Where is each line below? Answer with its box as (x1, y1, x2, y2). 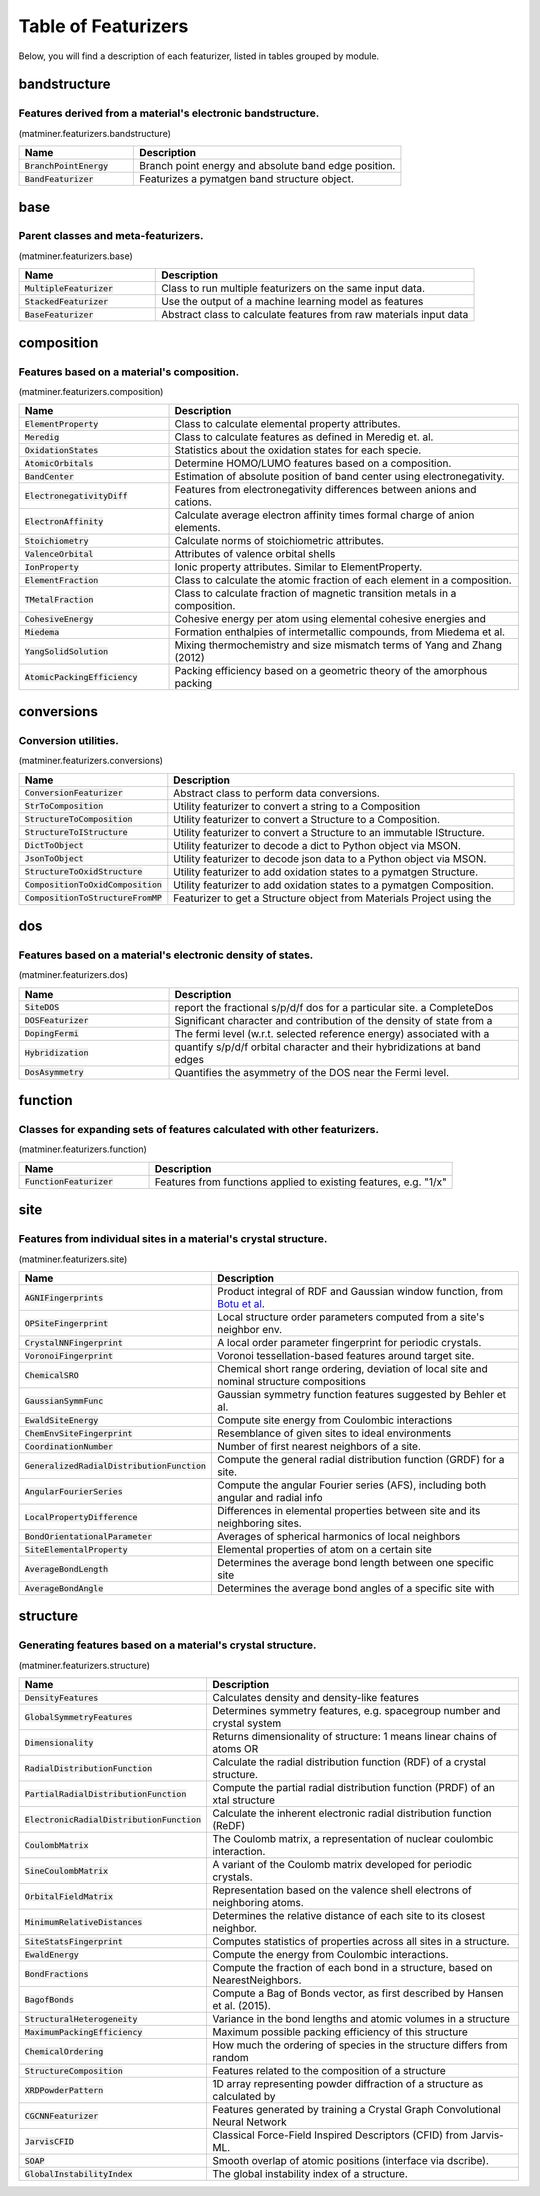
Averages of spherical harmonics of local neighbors (216, 1530, 461, 1544)
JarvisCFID (24, 2136, 75, 2147)
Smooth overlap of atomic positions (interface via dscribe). (211, 2154, 490, 2168)
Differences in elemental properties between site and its (216, 1504, 481, 1518)
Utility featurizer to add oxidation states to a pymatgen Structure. (173, 865, 479, 879)
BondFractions (24, 1968, 89, 1979)
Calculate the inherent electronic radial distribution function (211, 1806, 492, 1820)
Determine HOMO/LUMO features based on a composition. (174, 456, 452, 470)
